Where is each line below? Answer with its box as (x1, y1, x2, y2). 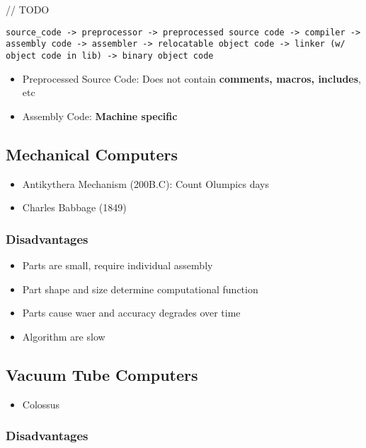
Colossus (22, 396, 60, 411)
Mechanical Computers (6, 143, 178, 165)
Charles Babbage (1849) (22, 200, 127, 215)
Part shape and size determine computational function (22, 281, 258, 296)
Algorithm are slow (22, 329, 105, 343)
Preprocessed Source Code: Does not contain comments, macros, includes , (22, 71, 361, 86)
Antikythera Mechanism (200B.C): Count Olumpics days (22, 176, 269, 191)
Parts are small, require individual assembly (22, 257, 213, 272)
